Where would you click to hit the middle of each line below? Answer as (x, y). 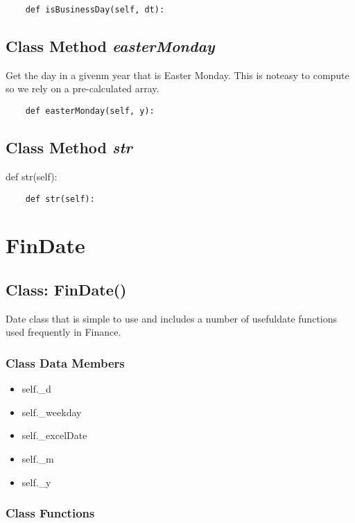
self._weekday (52, 412)
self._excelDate (54, 435)
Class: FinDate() (66, 289)
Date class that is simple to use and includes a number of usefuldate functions (172, 318)
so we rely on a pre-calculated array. (83, 88)
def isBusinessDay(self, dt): (95, 10)
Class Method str (69, 147)
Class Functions (50, 513)
